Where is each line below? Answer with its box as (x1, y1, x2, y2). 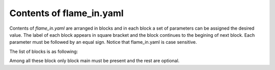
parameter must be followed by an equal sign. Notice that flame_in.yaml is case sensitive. (9, 39, 197, 45)
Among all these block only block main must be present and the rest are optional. (9, 58, 180, 64)
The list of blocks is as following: (9, 48, 78, 54)
